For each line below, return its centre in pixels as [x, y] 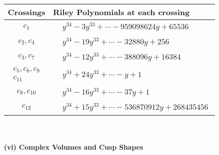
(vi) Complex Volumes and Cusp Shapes [74, 147]
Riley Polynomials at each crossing [121, 12]
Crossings [27, 12]
